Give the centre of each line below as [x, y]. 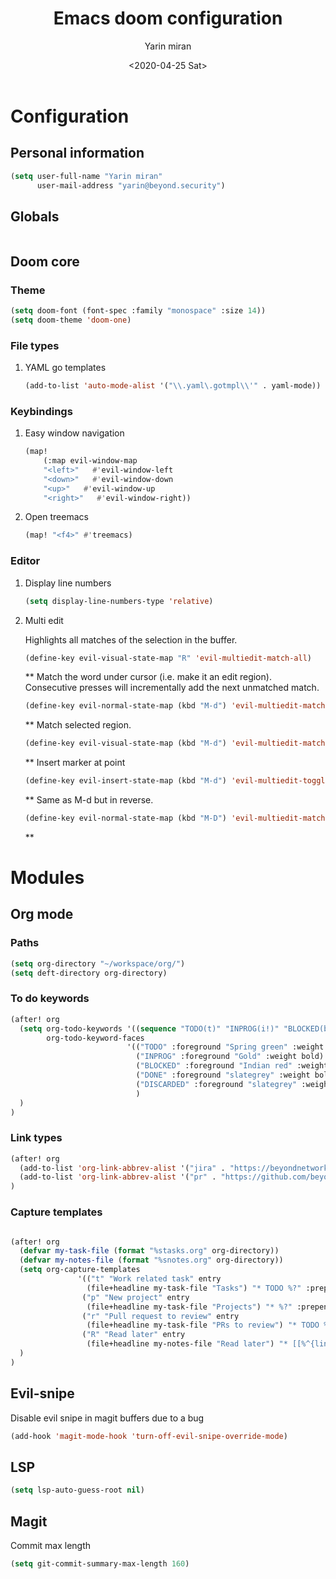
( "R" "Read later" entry [133, 1335]
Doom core [45, 261]
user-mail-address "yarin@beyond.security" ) [131, 185]
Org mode [42, 914]
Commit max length [51, 1545]
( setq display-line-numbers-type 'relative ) [119, 601]
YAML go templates [65, 368]
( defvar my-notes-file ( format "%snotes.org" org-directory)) [151, 1260]
